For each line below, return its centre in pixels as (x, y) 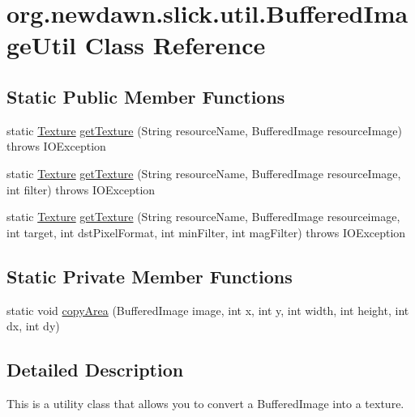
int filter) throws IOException (81, 189)
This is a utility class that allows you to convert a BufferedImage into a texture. (205, 403)
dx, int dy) (33, 326)
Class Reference (175, 45)
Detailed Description (95, 370)
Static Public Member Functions (146, 96)
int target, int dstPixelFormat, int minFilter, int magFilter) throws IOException (206, 232)
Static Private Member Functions (150, 276)
